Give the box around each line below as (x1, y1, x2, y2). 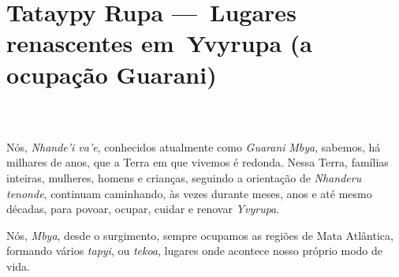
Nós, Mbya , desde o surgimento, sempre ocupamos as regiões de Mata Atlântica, (6, 226, 393, 243)
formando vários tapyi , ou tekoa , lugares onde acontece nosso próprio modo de (6, 242, 383, 259)
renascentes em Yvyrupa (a (6, 27, 312, 59)
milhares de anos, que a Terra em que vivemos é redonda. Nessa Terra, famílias (6, 154, 389, 170)
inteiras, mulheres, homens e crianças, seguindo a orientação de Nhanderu (6, 169, 362, 185)
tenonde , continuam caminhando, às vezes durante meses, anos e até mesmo (6, 185, 372, 201)
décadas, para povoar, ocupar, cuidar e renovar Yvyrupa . (6, 200, 280, 217)
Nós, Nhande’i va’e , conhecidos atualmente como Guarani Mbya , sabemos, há (6, 138, 381, 155)
